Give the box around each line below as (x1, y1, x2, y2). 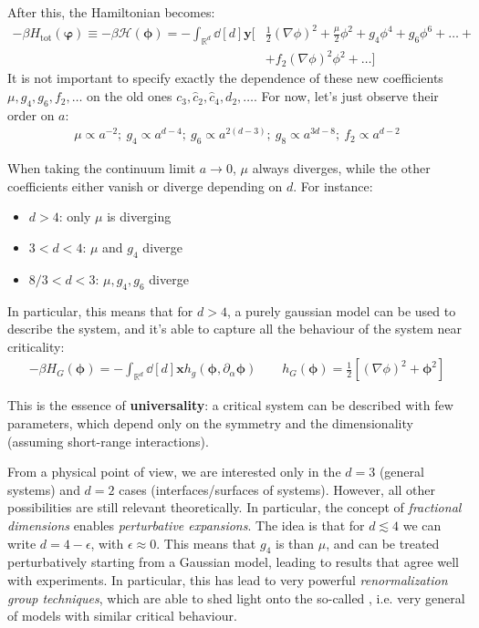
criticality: (7, 336, 65, 355)
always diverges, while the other (252, 159, 431, 178)
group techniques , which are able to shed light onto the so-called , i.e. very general (7, 588, 465, 607)
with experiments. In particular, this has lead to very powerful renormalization (7, 571, 448, 590)
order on (7, 105, 55, 124)
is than (276, 533, 315, 552)
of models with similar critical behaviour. (7, 606, 237, 625)
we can (402, 516, 442, 535)
